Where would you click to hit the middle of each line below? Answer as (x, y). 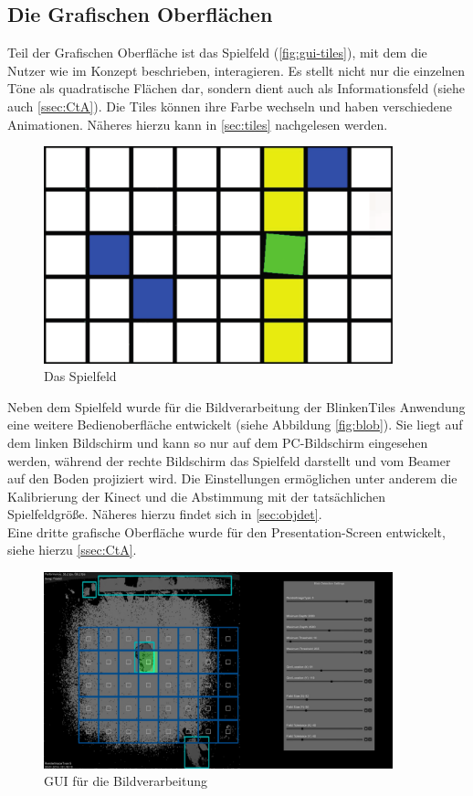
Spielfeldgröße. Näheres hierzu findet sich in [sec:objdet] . (165, 514)
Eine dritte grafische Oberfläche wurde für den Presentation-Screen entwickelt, (226, 531)
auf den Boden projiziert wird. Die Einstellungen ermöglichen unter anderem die (232, 478)
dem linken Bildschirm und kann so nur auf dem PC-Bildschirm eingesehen (218, 442)
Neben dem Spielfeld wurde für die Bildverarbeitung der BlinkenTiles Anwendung (236, 406)
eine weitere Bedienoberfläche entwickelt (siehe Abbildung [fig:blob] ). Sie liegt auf (235, 425)
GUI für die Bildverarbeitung (126, 781)
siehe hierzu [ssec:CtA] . (72, 550)
